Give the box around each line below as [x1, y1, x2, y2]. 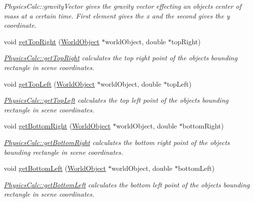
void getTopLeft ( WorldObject [4, 78, 95, 89]
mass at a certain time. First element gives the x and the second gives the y [4, 10, 230, 20]
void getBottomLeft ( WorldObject [4, 163, 106, 173]
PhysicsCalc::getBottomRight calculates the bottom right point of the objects [4, 137, 230, 147]
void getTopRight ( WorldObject [4, 36, 100, 46]
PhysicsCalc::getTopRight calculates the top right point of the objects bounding [4, 53, 237, 63]
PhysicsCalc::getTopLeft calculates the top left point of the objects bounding [4, 95, 229, 105]
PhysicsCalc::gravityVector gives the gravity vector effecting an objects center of [4, 1, 241, 11]
